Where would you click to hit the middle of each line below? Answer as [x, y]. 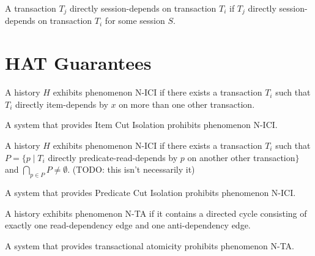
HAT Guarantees [78, 63]
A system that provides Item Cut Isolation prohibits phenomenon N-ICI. [141, 125]
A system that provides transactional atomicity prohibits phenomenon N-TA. [150, 245]
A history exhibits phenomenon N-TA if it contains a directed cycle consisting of [156, 213]
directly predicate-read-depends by [113, 157]
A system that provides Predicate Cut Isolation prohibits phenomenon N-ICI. [150, 192]
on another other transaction [241, 157]
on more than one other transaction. [187, 104]
